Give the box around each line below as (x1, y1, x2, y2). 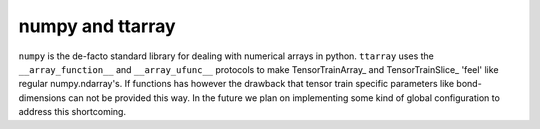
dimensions (18, 91, 67, 104)
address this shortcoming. (18, 106, 127, 118)
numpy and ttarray (18, 15, 176, 37)
